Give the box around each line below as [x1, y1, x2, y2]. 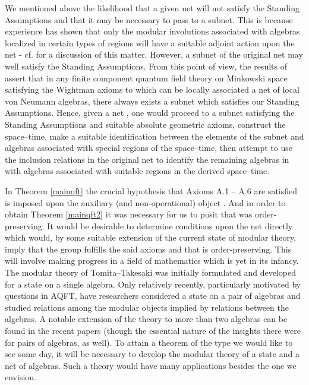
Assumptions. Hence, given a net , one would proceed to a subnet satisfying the [5, 106, 295, 119]
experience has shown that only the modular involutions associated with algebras [5, 25, 300, 37]
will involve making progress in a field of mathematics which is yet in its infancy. [5, 254, 299, 267]
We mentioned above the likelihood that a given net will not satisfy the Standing [5, 2, 300, 14]
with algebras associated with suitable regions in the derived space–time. [5, 165, 270, 177]
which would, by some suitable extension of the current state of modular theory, [5, 231, 297, 244]
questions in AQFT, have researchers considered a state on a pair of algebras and [5, 289, 301, 302]
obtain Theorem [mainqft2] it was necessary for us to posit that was [5, 208, 253, 220]
